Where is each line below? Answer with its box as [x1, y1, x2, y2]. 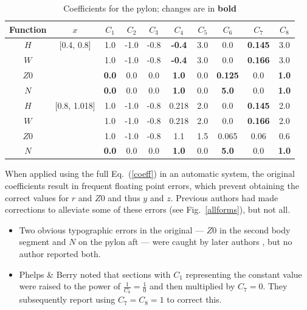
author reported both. [19, 247, 101, 260]
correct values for [5, 191, 69, 204]
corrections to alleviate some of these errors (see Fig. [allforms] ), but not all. [5, 203, 291, 216]
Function [9, 22, 47, 35]
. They [263, 280, 288, 292]
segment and [19, 235, 66, 248]
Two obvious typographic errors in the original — [19, 223, 204, 236]
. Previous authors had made [170, 191, 278, 204]
